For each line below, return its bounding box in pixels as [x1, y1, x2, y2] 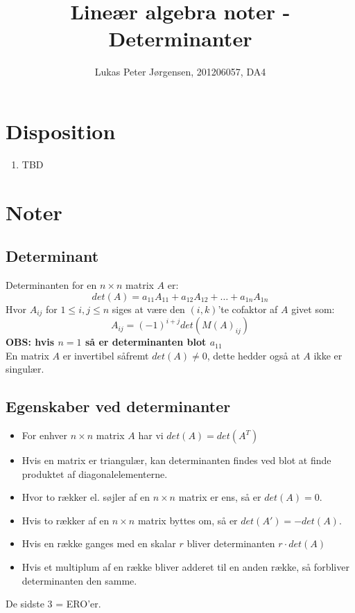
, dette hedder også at [207, 348, 300, 362]
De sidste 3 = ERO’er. [6, 596, 101, 611]
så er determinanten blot [85, 335, 207, 349]
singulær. [6, 362, 44, 376]
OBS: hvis [6, 335, 55, 349]
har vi [138, 428, 164, 443]
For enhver [21, 428, 68, 443]
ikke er [313, 348, 343, 362]
